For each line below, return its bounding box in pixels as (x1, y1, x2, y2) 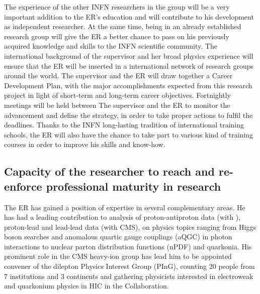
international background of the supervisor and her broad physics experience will (4, 50, 253, 61)
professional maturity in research (46, 178, 221, 194)
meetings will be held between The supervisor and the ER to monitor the (4, 99, 230, 110)
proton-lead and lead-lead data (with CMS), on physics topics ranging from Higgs (4, 221, 256, 232)
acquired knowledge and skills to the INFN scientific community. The (4, 41, 217, 51)
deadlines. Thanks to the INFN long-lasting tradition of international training (4, 119, 244, 130)
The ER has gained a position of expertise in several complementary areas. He (4, 202, 245, 212)
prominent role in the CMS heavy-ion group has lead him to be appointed (4, 251, 232, 261)
